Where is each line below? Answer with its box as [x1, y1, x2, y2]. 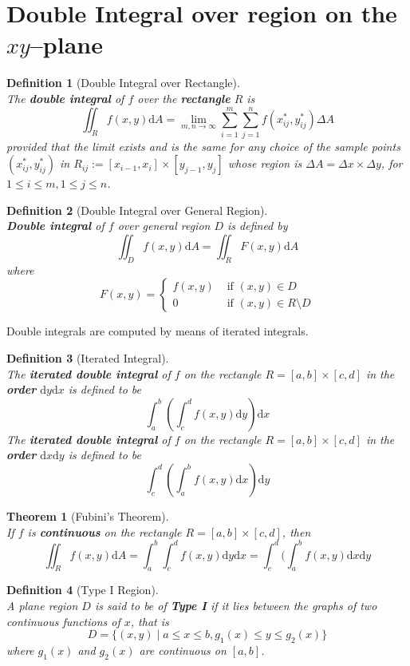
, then [282, 523, 311, 540]
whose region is [227, 155, 302, 172]
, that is [130, 612, 169, 629]
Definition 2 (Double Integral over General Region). [6, 201, 268, 218]
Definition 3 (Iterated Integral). [6, 349, 169, 366]
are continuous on [139, 642, 227, 659]
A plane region [6, 597, 78, 614]
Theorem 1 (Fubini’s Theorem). [6, 507, 169, 524]
